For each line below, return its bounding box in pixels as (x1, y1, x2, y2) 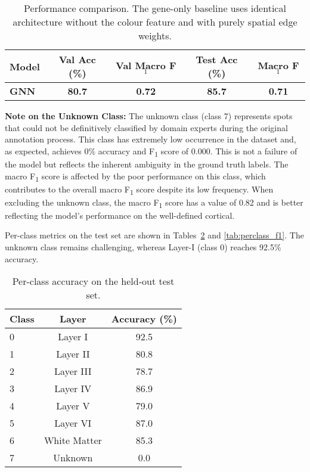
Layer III (54, 364, 92, 378)
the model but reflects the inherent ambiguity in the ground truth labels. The (5, 157, 289, 170)
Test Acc (196, 52, 238, 66)
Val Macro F (116, 58, 176, 72)
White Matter (44, 433, 102, 448)
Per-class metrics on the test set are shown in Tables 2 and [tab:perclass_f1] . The (5, 229, 304, 241)
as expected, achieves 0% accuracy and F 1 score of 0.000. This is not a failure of (5, 144, 297, 159)
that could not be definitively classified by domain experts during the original (5, 121, 288, 133)
